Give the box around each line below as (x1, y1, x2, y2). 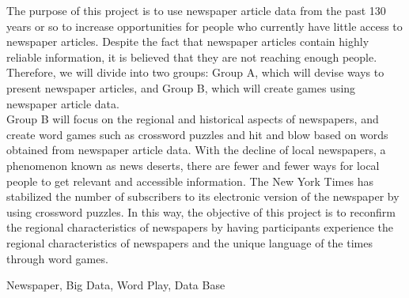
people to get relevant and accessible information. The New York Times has (6, 172, 373, 189)
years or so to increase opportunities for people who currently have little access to (6, 17, 403, 34)
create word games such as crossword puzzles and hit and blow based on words (6, 126, 388, 142)
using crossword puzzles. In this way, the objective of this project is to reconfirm (6, 203, 396, 220)
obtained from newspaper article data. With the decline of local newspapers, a (6, 141, 386, 158)
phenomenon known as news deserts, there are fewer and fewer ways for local (6, 157, 380, 173)
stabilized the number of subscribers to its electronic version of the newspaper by (6, 188, 400, 205)
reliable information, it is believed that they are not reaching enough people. (6, 48, 377, 65)
